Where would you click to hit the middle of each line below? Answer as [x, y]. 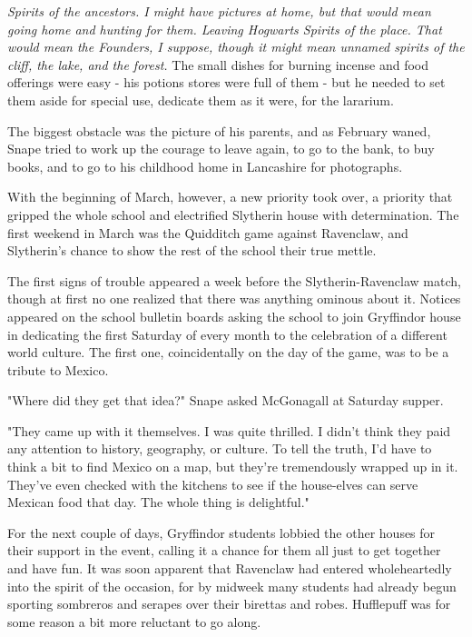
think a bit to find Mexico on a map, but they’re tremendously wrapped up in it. [233, 467]
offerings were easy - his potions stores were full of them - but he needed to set [226, 82]
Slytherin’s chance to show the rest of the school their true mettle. [192, 250]
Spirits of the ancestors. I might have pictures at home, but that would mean [219, 11]
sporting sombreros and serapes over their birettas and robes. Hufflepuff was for [229, 604]
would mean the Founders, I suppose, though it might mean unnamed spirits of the [236, 47]
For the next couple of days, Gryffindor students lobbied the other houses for [221, 532]
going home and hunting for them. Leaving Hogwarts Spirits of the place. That [225, 29]
